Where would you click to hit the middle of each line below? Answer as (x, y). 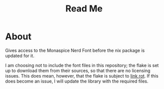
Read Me (84, 9)
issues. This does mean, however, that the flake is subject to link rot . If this (82, 76)
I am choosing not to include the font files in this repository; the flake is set (82, 65)
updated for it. (20, 56)
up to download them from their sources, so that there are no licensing (78, 71)
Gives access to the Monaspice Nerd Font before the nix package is (75, 50)
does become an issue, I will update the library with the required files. (77, 81)
